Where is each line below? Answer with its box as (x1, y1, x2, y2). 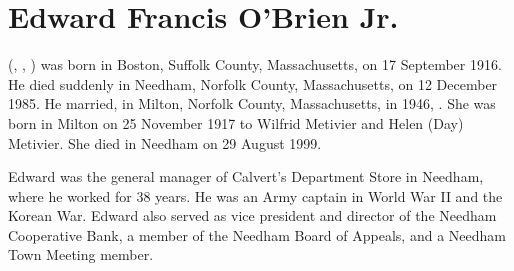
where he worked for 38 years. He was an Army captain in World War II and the (8, 185, 503, 206)
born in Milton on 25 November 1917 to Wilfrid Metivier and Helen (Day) (8, 112, 464, 133)
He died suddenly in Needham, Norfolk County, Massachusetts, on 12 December (8, 73, 498, 94)
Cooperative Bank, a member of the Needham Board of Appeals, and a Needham (8, 224, 506, 245)
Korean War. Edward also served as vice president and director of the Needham (8, 205, 497, 226)
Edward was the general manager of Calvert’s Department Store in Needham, (8, 166, 484, 187)
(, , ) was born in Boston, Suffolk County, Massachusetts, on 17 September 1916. (8, 54, 502, 75)
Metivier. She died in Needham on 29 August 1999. (8, 132, 322, 153)
